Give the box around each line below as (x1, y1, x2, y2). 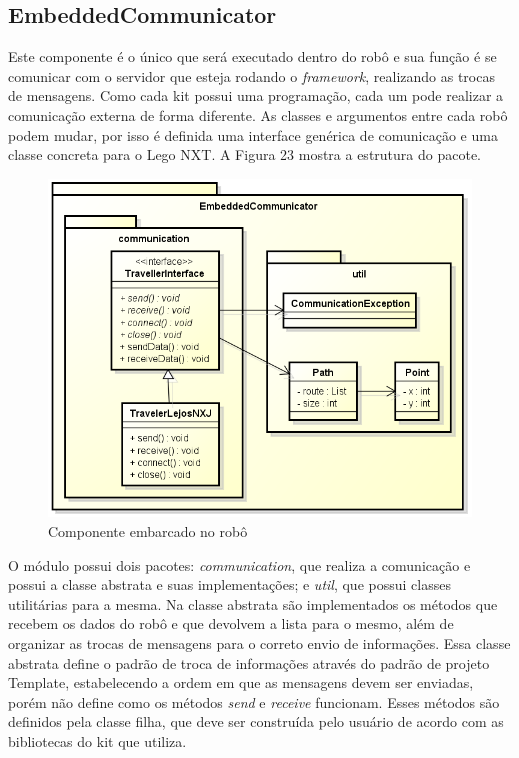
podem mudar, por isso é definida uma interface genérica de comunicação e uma (8, 124, 498, 145)
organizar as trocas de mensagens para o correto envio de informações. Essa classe (8, 632, 511, 653)
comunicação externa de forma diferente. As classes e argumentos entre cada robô (8, 104, 508, 125)
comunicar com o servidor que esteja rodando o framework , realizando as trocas (8, 65, 495, 86)
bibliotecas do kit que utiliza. (8, 730, 187, 751)
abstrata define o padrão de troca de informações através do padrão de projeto (8, 652, 490, 673)
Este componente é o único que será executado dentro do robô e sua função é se (8, 46, 497, 67)
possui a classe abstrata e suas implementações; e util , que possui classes (8, 574, 451, 595)
